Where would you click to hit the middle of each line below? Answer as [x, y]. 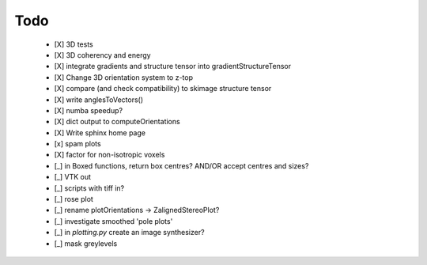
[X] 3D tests [74, 44]
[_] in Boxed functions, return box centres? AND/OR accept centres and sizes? [181, 165]
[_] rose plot [74, 199]
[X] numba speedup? [88, 110]
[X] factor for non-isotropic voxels [110, 155]
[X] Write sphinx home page [100, 132]
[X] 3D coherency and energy [102, 55]
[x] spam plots [78, 144]
